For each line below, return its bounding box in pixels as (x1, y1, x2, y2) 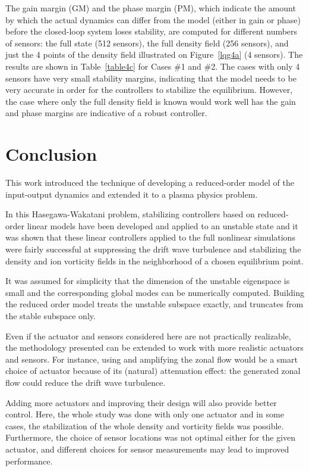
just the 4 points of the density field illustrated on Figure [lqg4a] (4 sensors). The (5, 48, 303, 61)
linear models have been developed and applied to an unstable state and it (27, 219, 298, 232)
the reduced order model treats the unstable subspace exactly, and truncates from (5, 298, 304, 310)
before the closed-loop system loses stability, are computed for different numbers (5, 25, 298, 38)
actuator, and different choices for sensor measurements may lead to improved (5, 442, 289, 455)
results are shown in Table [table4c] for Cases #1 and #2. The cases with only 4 (5, 60, 300, 72)
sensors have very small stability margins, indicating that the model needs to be (5, 71, 297, 84)
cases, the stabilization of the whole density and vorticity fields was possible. (5, 419, 284, 432)
